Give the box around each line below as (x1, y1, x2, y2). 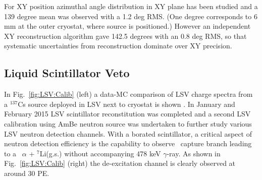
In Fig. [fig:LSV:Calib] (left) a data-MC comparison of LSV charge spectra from (4, 89, 253, 99)
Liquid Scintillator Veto (4, 65, 130, 81)
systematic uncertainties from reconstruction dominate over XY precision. (4, 40, 232, 51)
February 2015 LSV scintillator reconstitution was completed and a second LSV (4, 108, 251, 119)
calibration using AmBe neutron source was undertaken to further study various (4, 118, 252, 129)
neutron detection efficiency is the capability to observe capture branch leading (4, 138, 252, 149)
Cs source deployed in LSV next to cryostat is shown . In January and (18, 98, 235, 109)
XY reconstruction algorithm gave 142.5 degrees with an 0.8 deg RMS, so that (4, 30, 247, 41)
